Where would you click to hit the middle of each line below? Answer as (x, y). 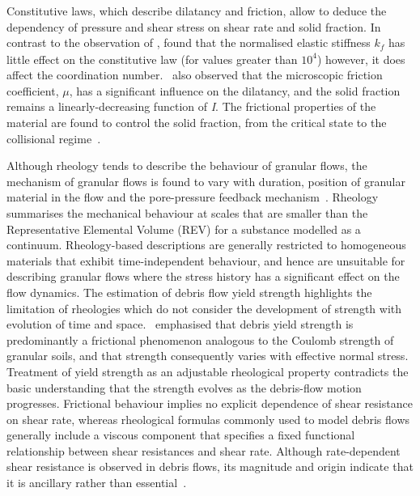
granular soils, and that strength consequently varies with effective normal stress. (208, 356)
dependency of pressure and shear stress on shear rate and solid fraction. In (194, 26)
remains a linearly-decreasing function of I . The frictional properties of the (191, 106)
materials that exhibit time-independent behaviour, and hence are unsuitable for (206, 260)
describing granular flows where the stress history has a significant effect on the (203, 276)
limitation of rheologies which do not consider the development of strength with (204, 308)
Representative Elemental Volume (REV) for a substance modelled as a (184, 229)
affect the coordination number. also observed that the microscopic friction (195, 75)
